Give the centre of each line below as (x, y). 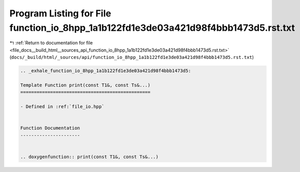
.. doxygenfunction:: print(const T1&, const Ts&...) (89, 157)
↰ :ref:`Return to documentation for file (51, 43)
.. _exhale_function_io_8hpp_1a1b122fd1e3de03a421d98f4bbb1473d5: (106, 71)
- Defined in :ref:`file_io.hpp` (62, 107)
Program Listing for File (60, 13)
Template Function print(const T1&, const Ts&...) (86, 85)
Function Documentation (50, 128)
